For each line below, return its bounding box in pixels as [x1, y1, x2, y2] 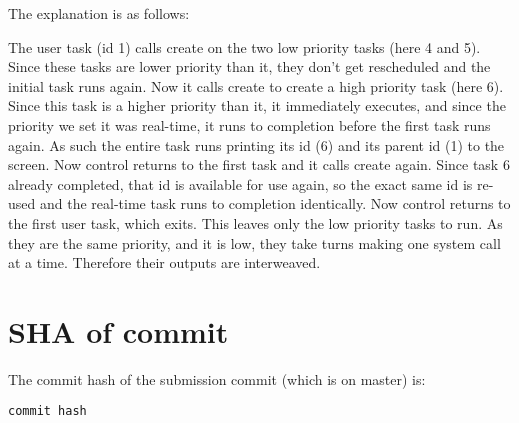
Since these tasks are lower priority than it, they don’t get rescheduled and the [8, 56, 491, 77]
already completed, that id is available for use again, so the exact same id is [8, 173, 473, 194]
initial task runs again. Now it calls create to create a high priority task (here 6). [8, 75, 504, 96]
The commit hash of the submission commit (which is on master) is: [8, 368, 426, 389]
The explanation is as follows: [8, 3, 190, 23]
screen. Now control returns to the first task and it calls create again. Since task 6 [8, 154, 510, 175]
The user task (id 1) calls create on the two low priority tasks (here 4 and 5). [8, 36, 481, 57]
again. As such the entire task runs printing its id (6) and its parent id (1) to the [8, 134, 505, 155]
